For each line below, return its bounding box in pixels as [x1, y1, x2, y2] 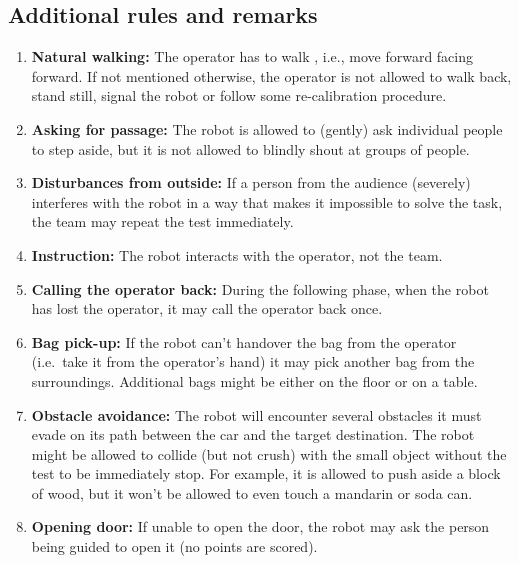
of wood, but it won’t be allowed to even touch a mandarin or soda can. [31, 482, 473, 503]
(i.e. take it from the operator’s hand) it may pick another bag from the [31, 351, 475, 372]
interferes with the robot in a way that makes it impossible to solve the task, [31, 191, 503, 212]
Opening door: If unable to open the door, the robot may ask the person [31, 516, 490, 537]
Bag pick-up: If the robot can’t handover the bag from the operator [31, 331, 457, 352]
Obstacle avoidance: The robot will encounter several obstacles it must [31, 404, 482, 425]
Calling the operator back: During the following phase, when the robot [31, 278, 489, 299]
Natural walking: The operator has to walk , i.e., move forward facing [31, 46, 474, 67]
